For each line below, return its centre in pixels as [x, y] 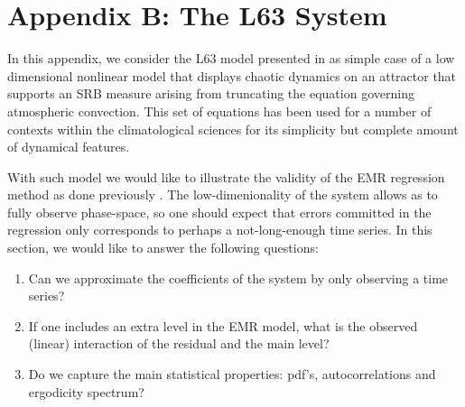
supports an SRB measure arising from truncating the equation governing [211, 93]
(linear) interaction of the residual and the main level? [179, 343]
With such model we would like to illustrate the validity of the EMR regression [226, 176]
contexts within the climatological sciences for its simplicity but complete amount [233, 129]
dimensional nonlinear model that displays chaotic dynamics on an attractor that [232, 75]
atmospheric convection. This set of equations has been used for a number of [219, 111]
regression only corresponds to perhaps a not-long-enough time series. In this [220, 230]
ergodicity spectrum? [86, 391]
